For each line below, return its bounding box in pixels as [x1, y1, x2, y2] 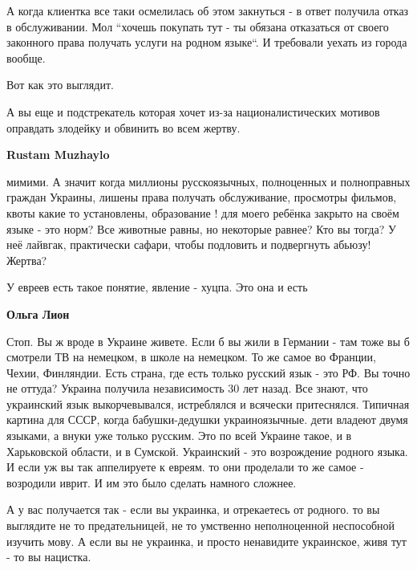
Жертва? [6, 251, 47, 268]
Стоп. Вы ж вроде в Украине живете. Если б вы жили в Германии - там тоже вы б [6, 332, 410, 349]
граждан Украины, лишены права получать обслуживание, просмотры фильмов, [6, 189, 397, 206]
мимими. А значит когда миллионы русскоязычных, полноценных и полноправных [6, 173, 411, 189]
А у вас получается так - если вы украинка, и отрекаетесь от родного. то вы [6, 501, 380, 518]
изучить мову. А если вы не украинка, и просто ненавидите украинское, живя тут [6, 532, 407, 549]
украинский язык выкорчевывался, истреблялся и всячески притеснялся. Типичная [6, 395, 410, 412]
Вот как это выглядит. [6, 76, 114, 93]
